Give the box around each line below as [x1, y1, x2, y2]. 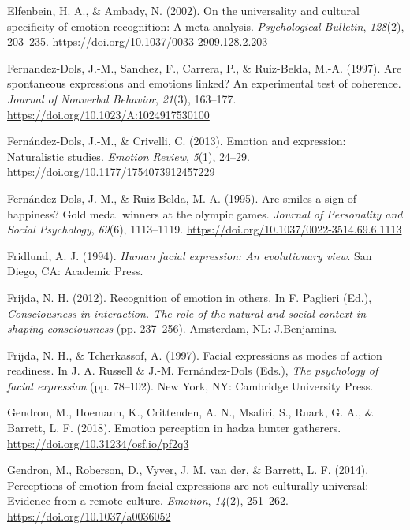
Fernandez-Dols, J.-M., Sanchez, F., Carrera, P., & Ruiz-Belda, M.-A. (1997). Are [7, 59, 402, 76]
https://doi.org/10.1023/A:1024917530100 [7, 106, 210, 122]
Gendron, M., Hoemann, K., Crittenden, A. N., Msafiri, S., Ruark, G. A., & [7, 404, 374, 420]
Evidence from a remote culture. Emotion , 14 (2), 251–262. [7, 492, 289, 509]
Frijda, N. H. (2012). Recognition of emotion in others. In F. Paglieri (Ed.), [7, 289, 372, 305]
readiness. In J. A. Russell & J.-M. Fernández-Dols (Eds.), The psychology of [7, 362, 378, 379]
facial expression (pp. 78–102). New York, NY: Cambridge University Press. [7, 377, 374, 394]
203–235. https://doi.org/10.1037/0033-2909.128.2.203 [7, 33, 268, 50]
